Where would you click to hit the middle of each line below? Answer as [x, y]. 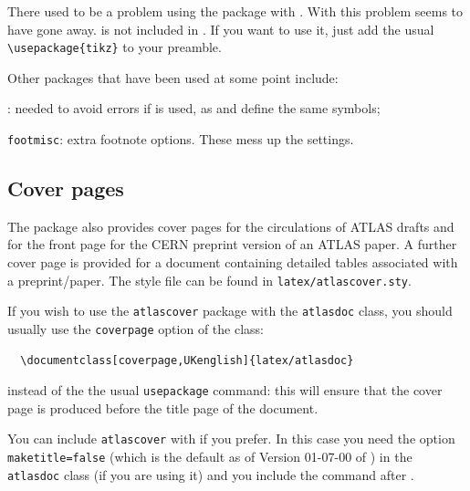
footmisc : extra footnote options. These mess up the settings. [181, 139]
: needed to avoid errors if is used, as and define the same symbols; [194, 108]
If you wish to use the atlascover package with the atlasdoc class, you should [230, 311]
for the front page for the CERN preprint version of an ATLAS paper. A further [232, 244]
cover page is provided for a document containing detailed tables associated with [233, 262]
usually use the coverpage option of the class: [136, 328]
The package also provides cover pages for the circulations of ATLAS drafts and [231, 226]
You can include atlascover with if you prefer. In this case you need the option [231, 439]
